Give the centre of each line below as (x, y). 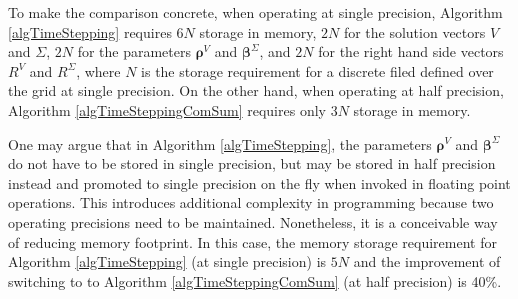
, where (98, 70)
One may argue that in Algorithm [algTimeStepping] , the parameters (220, 143)
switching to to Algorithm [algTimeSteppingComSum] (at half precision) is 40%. (255, 280)
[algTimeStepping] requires (90, 31)
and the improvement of (427, 261)
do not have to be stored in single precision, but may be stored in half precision (252, 163)
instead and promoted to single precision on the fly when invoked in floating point (259, 182)
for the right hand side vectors (411, 51)
